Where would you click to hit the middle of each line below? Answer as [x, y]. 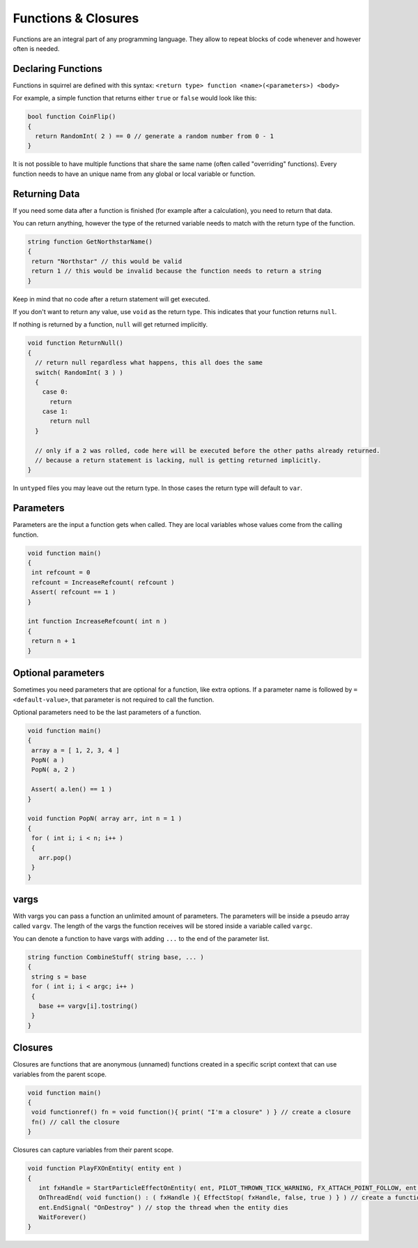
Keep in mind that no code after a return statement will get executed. [111, 299]
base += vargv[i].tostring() [88, 1006]
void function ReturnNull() [75, 343]
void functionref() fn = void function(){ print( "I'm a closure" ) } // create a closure [191, 1112]
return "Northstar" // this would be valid [107, 261]
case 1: [55, 411]
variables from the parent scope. [60, 1074]
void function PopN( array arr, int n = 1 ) [105, 819]
